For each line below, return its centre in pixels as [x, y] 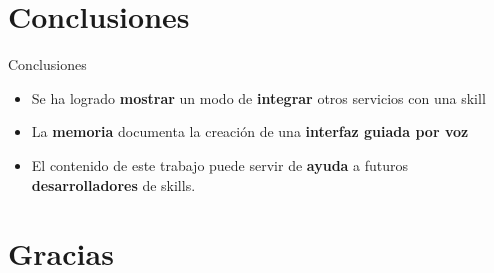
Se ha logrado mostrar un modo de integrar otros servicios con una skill [258, 97]
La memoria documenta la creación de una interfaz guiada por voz [250, 131]
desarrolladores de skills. [113, 184]
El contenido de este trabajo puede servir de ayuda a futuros [220, 164]
